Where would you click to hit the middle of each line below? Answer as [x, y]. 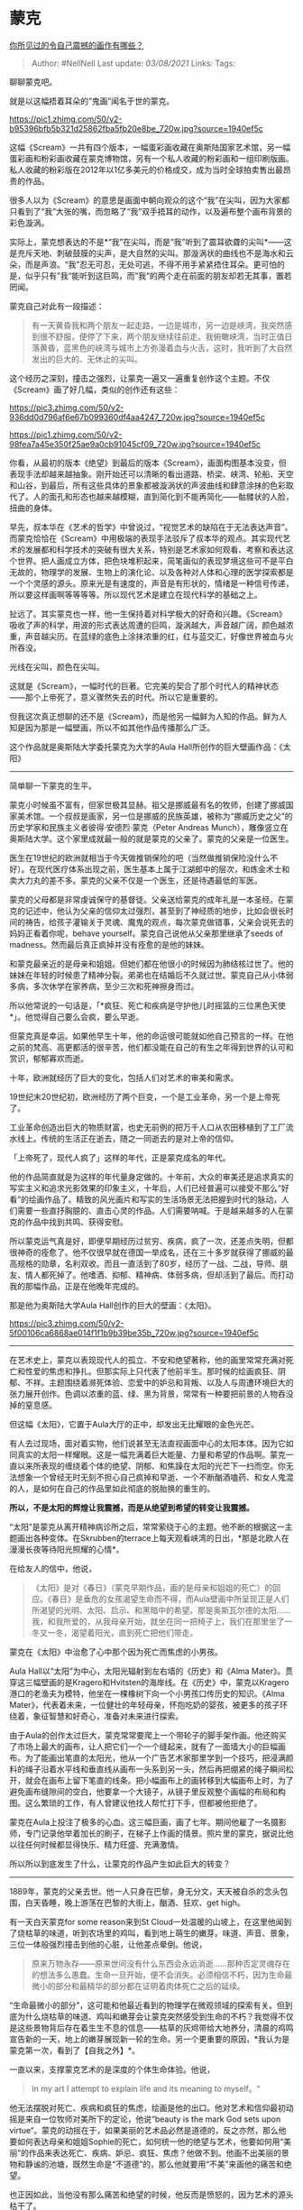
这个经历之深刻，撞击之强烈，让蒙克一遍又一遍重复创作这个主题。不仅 [140, 378]
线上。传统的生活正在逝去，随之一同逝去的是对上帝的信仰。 [128, 1138]
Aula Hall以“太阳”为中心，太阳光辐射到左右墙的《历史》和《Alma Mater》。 [147, 1671]
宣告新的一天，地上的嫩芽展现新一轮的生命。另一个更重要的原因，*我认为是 [150, 2039]
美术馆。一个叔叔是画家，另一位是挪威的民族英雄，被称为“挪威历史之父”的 [155, 816]
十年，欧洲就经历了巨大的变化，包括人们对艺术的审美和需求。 [124, 1077]
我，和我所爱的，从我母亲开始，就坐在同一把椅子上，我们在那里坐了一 [162, 1621]
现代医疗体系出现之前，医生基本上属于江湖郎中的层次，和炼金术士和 [163, 869]
